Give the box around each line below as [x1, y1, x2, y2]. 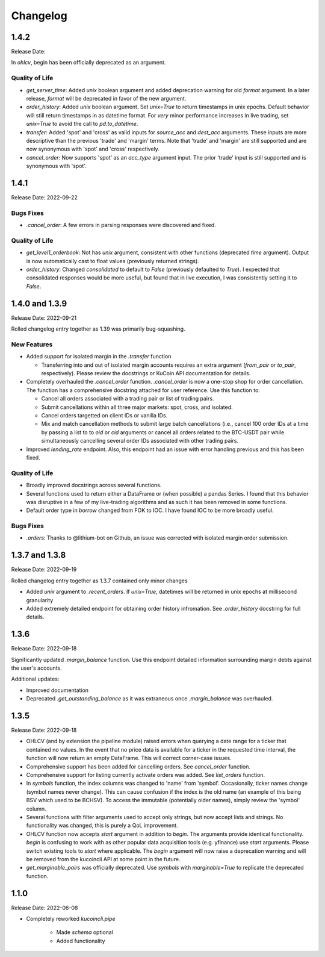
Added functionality [56, 937, 105, 944]
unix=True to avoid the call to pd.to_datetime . [26, 120, 138, 128]
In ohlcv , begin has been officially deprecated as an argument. [11, 59, 166, 66]
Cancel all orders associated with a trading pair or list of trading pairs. [41, 395, 214, 402]
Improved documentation [26, 687, 89, 694]
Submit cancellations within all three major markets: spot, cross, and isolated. [41, 404, 233, 411]
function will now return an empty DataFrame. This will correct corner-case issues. [26, 755, 232, 762]
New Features [11, 340, 53, 349]
